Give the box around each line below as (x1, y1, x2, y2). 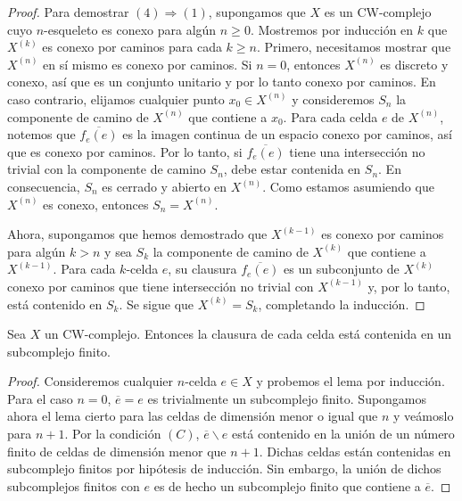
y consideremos (292, 89, 375, 108)
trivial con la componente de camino (7, 160, 206, 178)
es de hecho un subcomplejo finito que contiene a (153, 476, 421, 495)
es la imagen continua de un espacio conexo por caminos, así (122, 125, 452, 144)
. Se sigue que (119, 294, 194, 313)
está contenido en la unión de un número (232, 424, 455, 443)
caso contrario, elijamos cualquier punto (7, 89, 225, 108)
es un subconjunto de (284, 259, 400, 278)
